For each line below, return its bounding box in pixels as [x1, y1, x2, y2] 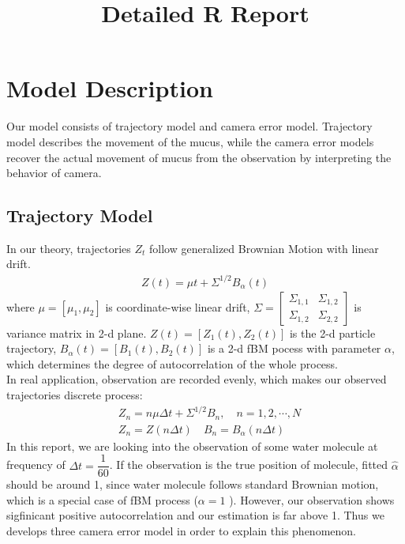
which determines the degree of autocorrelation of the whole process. [6, 355, 339, 372]
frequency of [6, 456, 66, 473]
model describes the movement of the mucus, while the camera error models [6, 133, 374, 149]
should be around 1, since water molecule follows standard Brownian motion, [6, 476, 379, 493]
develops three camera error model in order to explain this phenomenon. [6, 523, 356, 539]
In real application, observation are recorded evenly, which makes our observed [6, 371, 387, 387]
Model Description [6, 72, 213, 104]
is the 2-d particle [289, 324, 376, 341]
